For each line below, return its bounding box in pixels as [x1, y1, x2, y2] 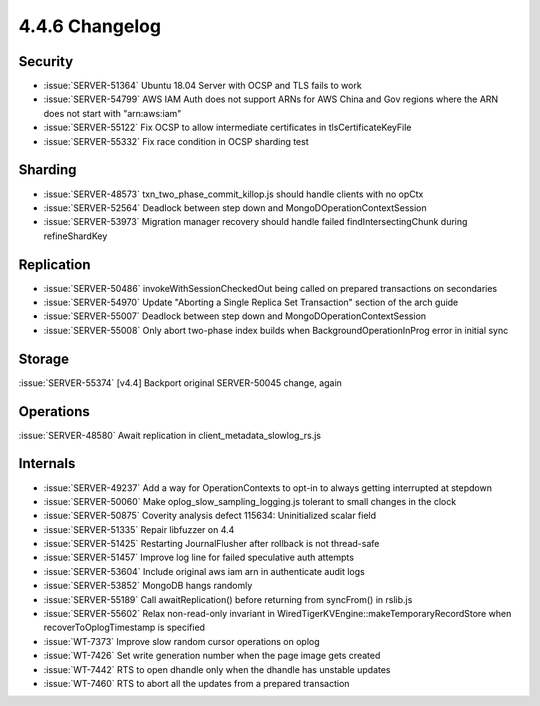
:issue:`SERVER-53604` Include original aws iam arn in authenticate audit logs [43, 565, 365, 577]
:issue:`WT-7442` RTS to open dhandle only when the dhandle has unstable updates [43, 663, 391, 675]
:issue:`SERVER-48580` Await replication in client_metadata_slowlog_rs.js [18, 429, 322, 441]
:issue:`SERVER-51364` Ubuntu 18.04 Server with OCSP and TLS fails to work [43, 80, 362, 92]
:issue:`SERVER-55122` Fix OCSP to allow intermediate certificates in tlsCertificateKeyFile [43, 121, 412, 134]
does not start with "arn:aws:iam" [43, 107, 182, 119]
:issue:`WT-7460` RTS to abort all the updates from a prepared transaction [43, 677, 350, 689]
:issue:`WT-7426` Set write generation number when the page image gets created [43, 650, 381, 662]
